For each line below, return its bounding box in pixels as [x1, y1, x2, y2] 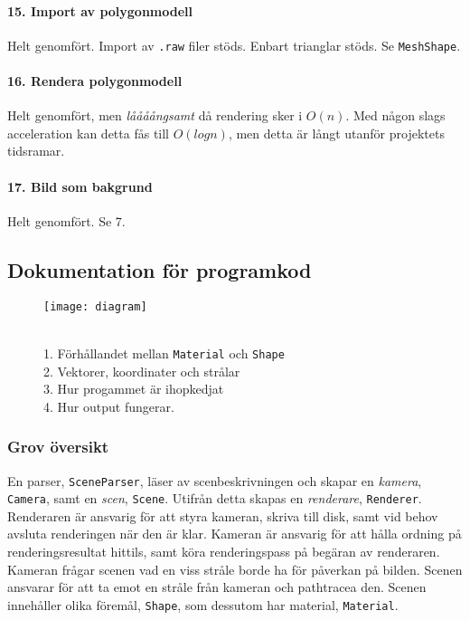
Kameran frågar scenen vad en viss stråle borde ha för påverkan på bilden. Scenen [7, 559, 463, 578]
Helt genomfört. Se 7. [7, 211, 126, 230]
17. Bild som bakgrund [7, 176, 153, 196]
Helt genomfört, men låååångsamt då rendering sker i [7, 106, 303, 125]
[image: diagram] [43, 300, 147, 313]
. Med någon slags [345, 106, 446, 125]
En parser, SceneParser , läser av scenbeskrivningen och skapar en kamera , [7, 471, 422, 490]
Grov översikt [7, 435, 109, 458]
